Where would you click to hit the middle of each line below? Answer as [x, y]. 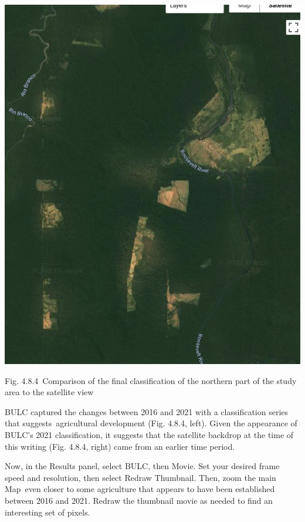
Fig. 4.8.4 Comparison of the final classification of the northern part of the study [151, 380]
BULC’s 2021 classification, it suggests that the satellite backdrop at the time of [149, 434]
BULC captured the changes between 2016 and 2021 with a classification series [147, 411]
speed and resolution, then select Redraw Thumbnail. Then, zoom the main [140, 477]
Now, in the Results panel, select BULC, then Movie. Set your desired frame [142, 466]
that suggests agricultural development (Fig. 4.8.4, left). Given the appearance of [151, 423]
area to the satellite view [49, 392]
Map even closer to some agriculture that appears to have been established [140, 489]
